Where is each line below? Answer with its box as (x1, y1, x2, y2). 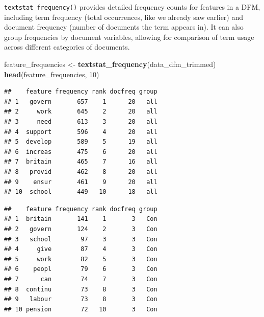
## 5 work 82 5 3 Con (4, 255, 157, 263)
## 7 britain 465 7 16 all (4, 158, 157, 166)
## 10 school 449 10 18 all (4, 188, 157, 196)
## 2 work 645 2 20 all (4, 108, 157, 116)
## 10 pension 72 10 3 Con (4, 305, 157, 313)
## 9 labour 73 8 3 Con (4, 296, 157, 303)
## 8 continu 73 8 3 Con (4, 285, 157, 293)
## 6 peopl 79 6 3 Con (4, 265, 157, 273)
